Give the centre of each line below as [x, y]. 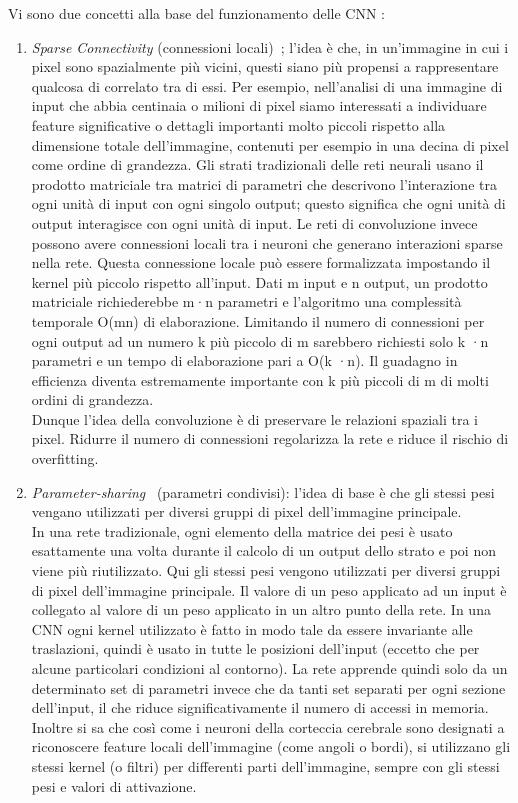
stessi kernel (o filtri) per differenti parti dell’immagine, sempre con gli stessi [265, 765]
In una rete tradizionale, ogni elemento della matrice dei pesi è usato [242, 530]
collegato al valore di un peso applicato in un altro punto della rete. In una [261, 609]
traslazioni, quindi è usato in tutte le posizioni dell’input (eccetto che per [255, 648]
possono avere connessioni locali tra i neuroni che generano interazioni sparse [267, 242]
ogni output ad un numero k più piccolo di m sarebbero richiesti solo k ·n [260, 340]
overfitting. [65, 458]
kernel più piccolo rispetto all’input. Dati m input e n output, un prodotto [259, 281]
